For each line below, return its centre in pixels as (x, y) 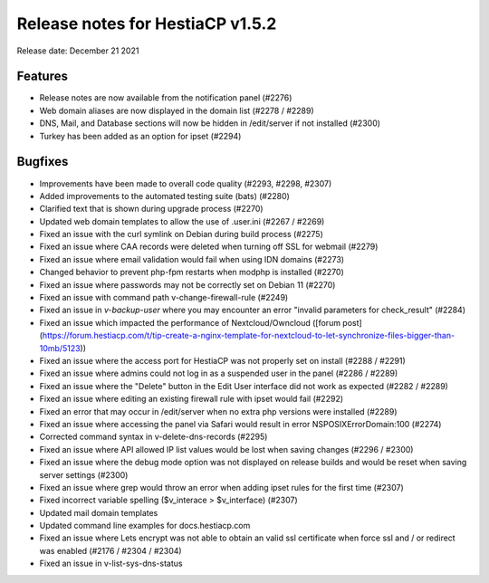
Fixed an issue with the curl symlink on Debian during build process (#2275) (181, 234)
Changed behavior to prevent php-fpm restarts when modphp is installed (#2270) (192, 272)
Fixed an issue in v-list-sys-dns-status (111, 564)
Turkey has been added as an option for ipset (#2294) (140, 136)
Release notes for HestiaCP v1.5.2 (147, 24)
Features (42, 76)
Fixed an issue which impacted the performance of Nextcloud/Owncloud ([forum (190, 322)
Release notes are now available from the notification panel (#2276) (166, 98)
